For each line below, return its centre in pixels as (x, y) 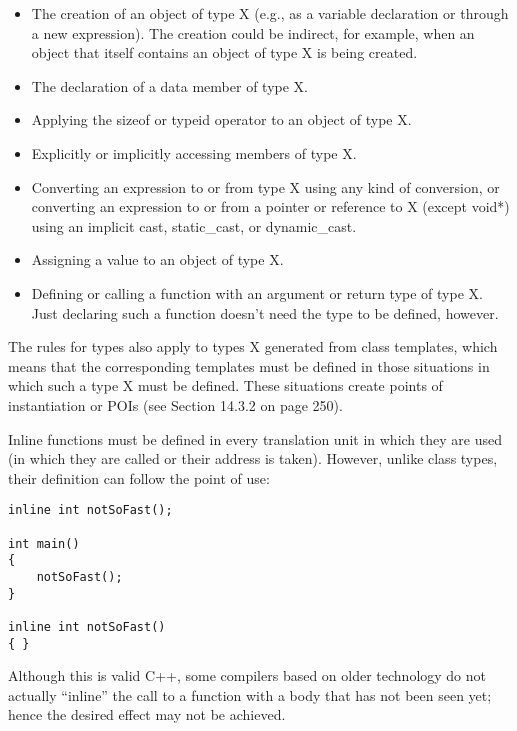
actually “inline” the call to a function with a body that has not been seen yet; (250, 694)
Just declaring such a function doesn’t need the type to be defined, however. (265, 312)
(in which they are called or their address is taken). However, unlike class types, (253, 458)
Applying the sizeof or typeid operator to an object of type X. (221, 119)
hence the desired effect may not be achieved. (147, 714)
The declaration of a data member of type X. (169, 85)
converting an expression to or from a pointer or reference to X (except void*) (270, 206)
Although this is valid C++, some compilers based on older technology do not (247, 675)
